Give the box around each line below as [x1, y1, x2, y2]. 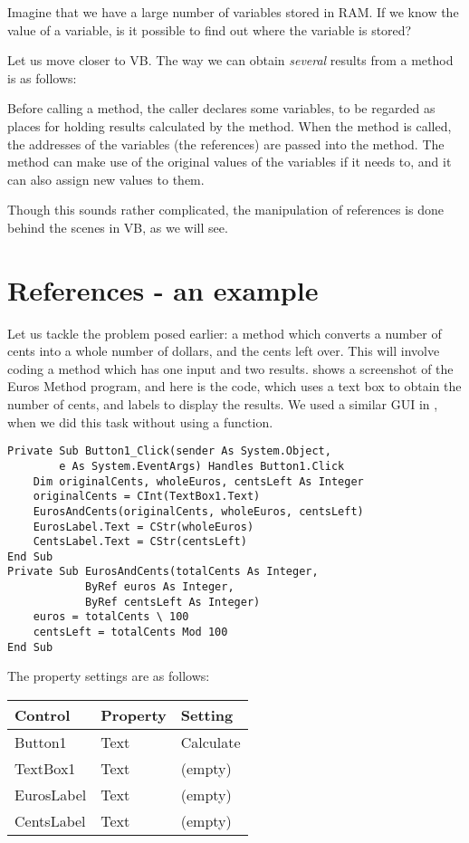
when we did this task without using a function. [7, 412, 273, 431]
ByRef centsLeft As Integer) [84, 595, 261, 608]
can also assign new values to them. [7, 169, 205, 188]
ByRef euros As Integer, [84, 580, 234, 594]
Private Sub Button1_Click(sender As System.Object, [7, 445, 331, 458]
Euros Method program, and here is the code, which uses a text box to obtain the [7, 377, 462, 396]
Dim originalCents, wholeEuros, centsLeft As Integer [33, 474, 364, 488]
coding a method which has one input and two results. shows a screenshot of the [7, 359, 454, 378]
